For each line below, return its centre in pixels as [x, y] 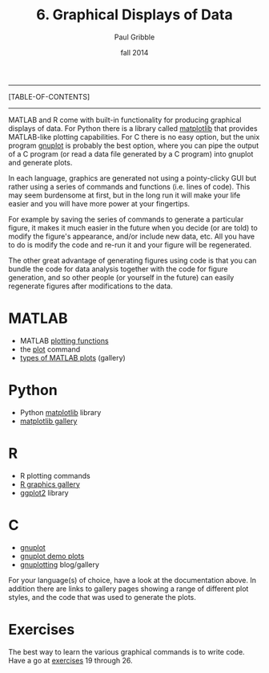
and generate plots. [40, 162]
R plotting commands [55, 475]
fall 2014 [134, 52]
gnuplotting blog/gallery [60, 565]
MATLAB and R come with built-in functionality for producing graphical [125, 120]
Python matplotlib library [60, 412]
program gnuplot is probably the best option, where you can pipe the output [133, 145]
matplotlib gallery [48, 421]
